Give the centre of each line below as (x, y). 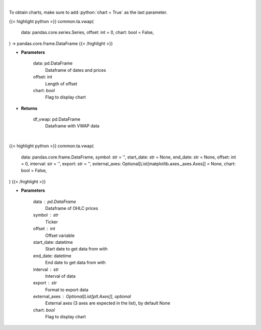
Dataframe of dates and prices (76, 70)
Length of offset (61, 84)
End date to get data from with (75, 263)
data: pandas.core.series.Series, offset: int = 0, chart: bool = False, (87, 32)
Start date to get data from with (76, 249)
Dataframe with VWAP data (72, 126)
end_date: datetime (52, 256)
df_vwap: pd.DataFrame (57, 119)
